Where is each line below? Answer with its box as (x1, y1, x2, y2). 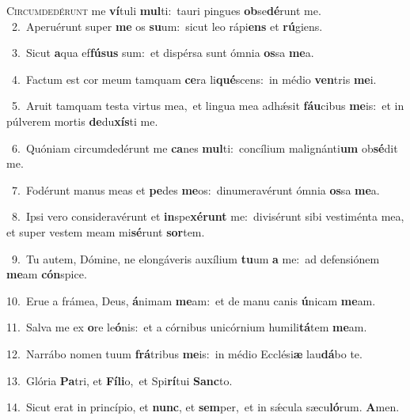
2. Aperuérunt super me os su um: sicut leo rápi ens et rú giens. (11, 17, 323, 34)
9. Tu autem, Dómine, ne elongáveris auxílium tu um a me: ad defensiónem (11, 250, 380, 267)
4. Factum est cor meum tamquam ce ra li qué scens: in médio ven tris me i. (11, 70, 377, 87)
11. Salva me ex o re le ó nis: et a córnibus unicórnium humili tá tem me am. (6, 319, 367, 335)
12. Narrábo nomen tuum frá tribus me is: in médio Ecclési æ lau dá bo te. (6, 345, 363, 361)
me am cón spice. (6, 266, 87, 282)
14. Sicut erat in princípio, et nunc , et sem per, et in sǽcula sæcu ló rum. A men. (6, 399, 400, 415)
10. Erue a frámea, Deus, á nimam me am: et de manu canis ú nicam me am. (6, 292, 376, 308)
